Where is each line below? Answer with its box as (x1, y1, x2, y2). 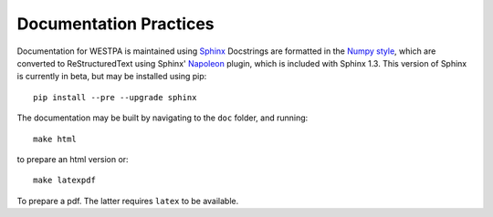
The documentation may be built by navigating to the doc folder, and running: (16, 112, 309, 123)
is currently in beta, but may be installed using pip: (16, 71, 207, 82)
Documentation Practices (16, 14, 215, 34)
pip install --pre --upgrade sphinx (33, 92, 197, 102)
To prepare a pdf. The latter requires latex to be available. (16, 195, 239, 206)
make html (33, 133, 77, 144)
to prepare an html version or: (16, 153, 129, 164)
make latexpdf (33, 175, 96, 186)
